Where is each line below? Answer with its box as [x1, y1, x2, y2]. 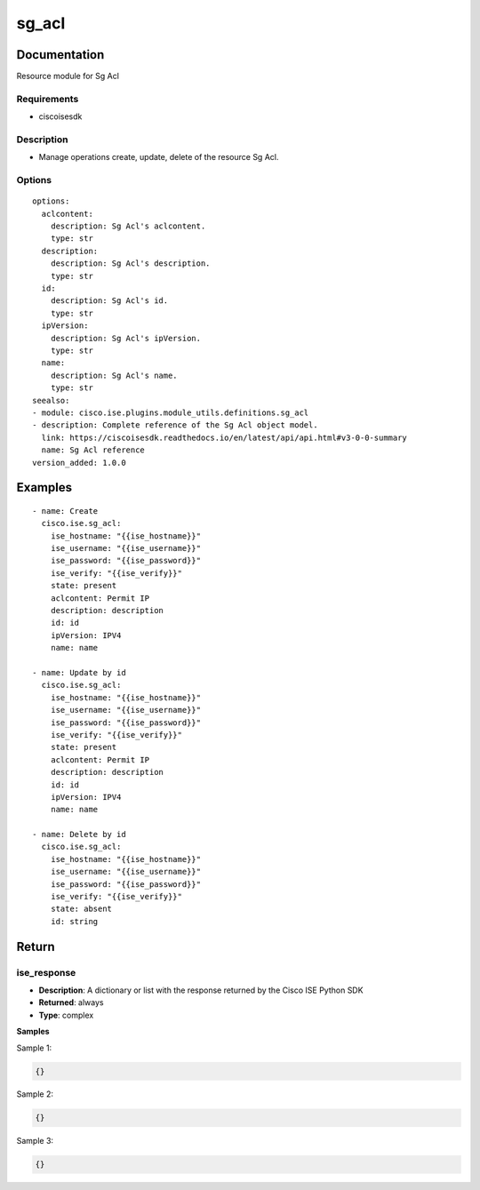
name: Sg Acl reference [41, 445, 146, 455]
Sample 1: [16, 1042, 52, 1053]
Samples [16, 1026, 50, 1037]
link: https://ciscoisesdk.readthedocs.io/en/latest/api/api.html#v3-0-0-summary [41, 432, 408, 443]
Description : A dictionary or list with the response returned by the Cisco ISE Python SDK [38, 985, 364, 995]
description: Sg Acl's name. [50, 370, 178, 380]
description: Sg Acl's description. [50, 259, 211, 268]
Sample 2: [16, 1089, 53, 1099]
